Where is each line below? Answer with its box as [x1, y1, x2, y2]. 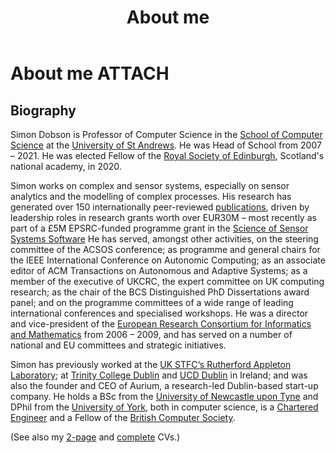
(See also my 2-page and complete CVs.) [10, 431, 181, 443]
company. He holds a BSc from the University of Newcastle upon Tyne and [10, 391, 319, 402]
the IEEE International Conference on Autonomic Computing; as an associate [10, 254, 326, 266]
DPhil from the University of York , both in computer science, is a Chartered [10, 401, 319, 413]
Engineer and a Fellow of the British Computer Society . [10, 412, 236, 423]
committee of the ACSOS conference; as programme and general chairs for [10, 244, 321, 255]
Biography [10, 102, 77, 119]
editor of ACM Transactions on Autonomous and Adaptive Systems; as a [10, 265, 308, 276]
